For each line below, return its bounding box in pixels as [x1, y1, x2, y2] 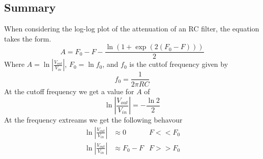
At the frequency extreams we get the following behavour [4, 114, 183, 125]
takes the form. [4, 33, 51, 44]
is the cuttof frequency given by [129, 59, 228, 69]
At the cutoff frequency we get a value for [4, 86, 134, 96]
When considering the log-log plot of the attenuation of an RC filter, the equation [4, 23, 259, 34]
